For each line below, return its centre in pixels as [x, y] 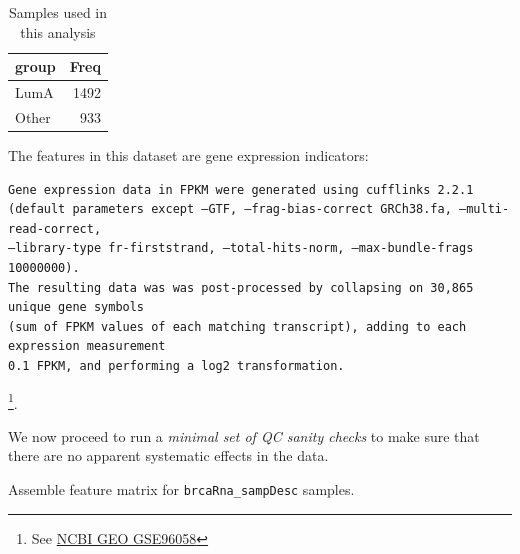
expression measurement [87, 346]
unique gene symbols [76, 307]
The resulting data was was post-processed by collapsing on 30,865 [241, 287]
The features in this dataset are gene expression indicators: [188, 154]
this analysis [58, 31]
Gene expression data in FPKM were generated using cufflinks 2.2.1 [241, 189]
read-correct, [55, 228]
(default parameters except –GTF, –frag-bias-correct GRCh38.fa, [230, 209]
